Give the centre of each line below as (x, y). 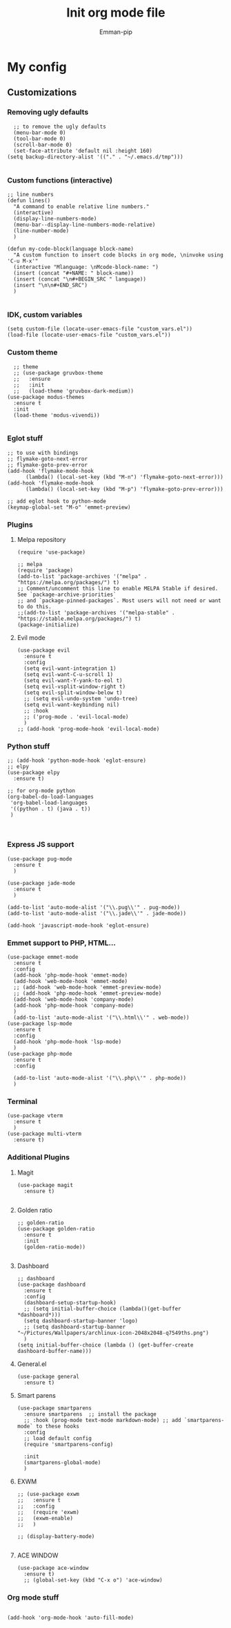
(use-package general (48, 1376)
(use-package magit (45, 1185)
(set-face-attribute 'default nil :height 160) (83, 151)
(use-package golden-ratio (56, 1228)
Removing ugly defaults (48, 112)
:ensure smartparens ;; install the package (90, 1414)
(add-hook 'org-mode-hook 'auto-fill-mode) (71, 1618)
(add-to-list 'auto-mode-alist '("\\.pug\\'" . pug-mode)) (94, 907)
